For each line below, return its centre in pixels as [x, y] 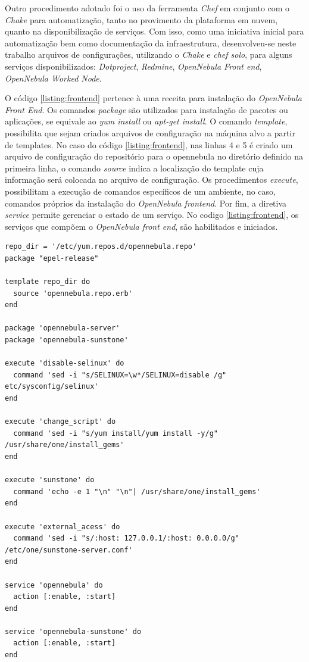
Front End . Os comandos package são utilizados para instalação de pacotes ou [146, 109]
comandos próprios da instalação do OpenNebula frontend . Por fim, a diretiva [146, 203]
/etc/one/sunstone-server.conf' [69, 550]
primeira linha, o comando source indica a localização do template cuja [134, 168]
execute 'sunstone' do [50, 480]
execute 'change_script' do [60, 422]
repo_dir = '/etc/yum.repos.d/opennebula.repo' [101, 247]
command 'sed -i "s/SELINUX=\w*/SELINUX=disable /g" [120, 375]
